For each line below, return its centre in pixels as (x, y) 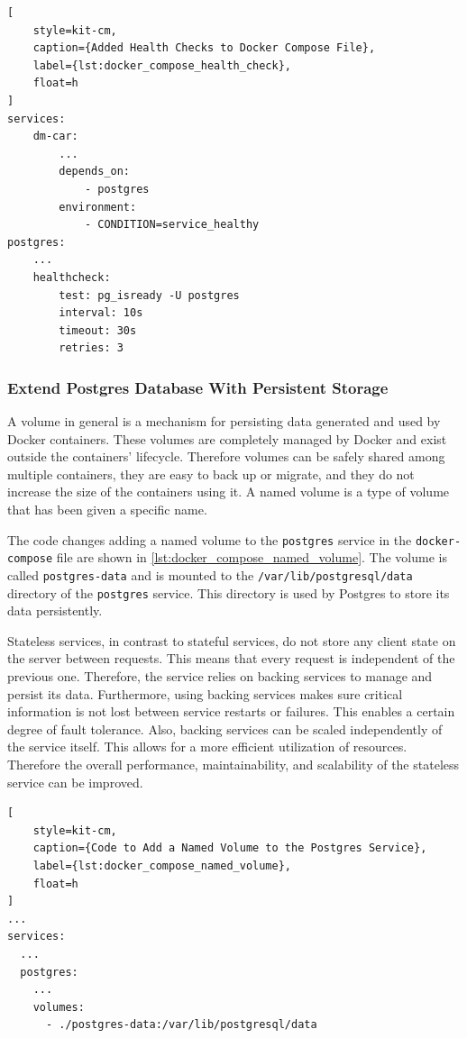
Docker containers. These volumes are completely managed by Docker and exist (227, 438)
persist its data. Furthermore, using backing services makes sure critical (205, 693)
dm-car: (55, 137)
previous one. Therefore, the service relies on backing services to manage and (220, 676)
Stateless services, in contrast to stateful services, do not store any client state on (232, 640)
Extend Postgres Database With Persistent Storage (198, 387)
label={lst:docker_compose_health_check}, (162, 65)
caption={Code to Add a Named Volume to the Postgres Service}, (230, 848)
